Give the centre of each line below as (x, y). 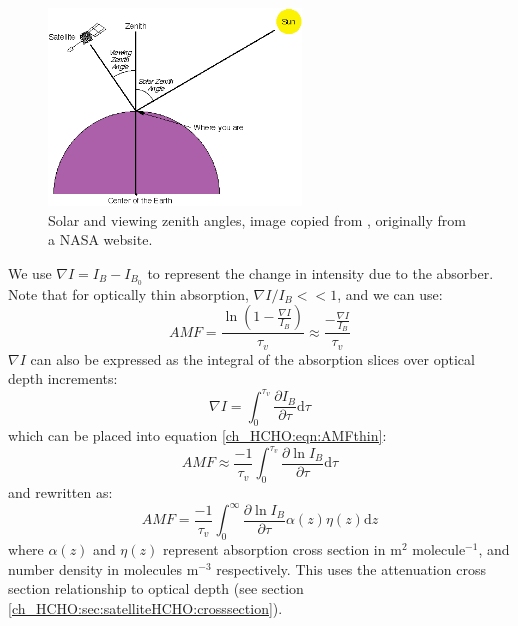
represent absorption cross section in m (282, 549)
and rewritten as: (60, 492)
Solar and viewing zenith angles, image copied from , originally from (257, 219)
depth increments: (63, 378)
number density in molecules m (103, 568)
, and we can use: (390, 293)
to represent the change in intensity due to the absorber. (320, 272)
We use (30, 272)
